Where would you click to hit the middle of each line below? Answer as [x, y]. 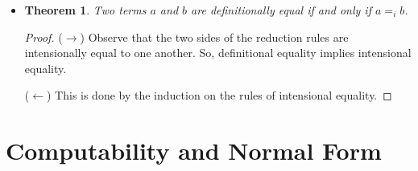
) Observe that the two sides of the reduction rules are [214, 37]
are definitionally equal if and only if [281, 10]
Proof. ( [43, 37]
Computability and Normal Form [194, 151]
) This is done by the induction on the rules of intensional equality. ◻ [219, 95]
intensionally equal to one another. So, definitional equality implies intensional [218, 53]
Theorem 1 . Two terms [85, 10]
